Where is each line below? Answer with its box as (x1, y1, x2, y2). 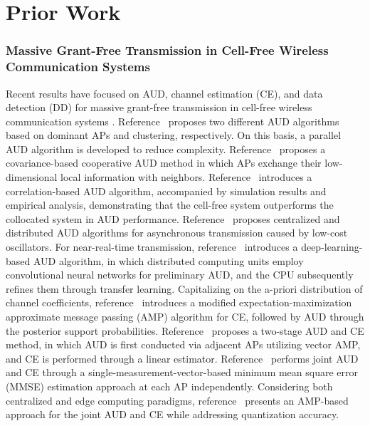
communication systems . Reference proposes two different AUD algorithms (6, 113, 339, 128)
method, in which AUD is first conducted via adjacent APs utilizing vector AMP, (6, 337, 361, 352)
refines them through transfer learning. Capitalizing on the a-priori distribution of (6, 281, 363, 296)
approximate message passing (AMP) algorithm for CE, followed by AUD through (6, 309, 364, 324)
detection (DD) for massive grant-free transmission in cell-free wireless (6, 100, 312, 115)
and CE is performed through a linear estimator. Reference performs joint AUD (6, 350, 359, 365)
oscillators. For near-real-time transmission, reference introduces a (6, 239, 298, 254)
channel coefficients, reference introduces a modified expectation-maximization (6, 295, 352, 310)
